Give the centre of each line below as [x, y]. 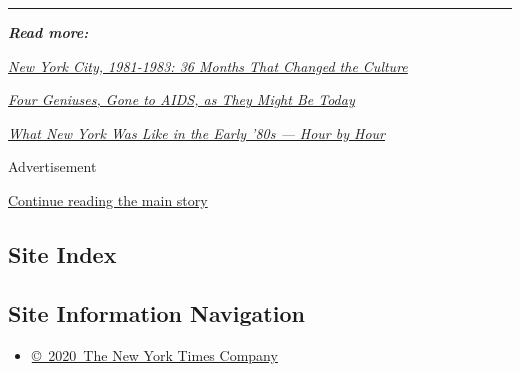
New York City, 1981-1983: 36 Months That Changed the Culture [208, 65]
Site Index [62, 253]
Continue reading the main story [108, 199]
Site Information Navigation [156, 312]
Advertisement [52, 166]
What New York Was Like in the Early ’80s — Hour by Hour [196, 132]
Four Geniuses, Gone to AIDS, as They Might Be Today [181, 99]
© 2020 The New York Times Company [154, 354]
